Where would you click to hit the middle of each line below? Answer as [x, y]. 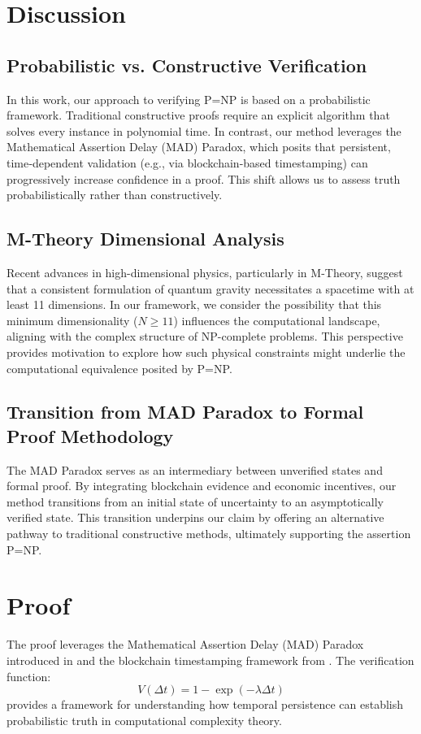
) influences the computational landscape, [277, 320]
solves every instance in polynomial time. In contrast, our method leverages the [204, 130]
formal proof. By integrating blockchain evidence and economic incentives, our [202, 486]
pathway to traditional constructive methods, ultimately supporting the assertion [209, 534]
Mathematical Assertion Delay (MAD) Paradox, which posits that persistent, [199, 147]
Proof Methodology [90, 435]
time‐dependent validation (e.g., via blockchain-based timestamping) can [187, 162]
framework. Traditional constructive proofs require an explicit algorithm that [198, 115]
